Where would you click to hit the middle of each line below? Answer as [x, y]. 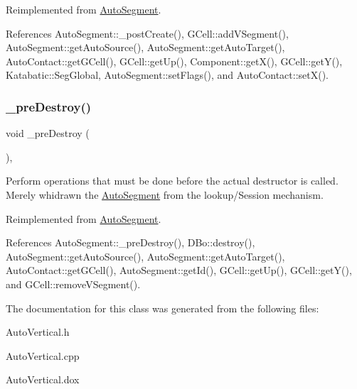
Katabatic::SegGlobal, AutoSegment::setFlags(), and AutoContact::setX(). [167, 75]
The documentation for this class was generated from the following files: [162, 308]
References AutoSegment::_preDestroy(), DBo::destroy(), [130, 242]
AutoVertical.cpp [43, 355]
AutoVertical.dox [43, 379]
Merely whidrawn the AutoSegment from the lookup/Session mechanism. [165, 194]
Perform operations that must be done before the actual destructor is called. [172, 181]
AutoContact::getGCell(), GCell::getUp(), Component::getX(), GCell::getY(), [174, 61]
